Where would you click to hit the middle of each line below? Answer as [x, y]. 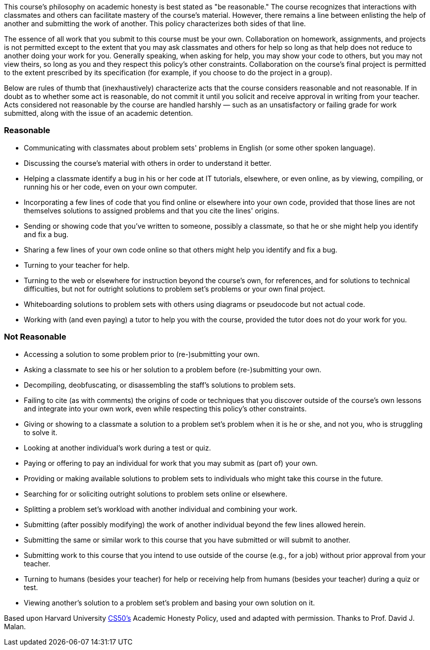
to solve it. [41, 432]
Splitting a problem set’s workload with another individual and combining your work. [161, 509]
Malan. [15, 626]
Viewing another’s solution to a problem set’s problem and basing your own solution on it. [169, 602]
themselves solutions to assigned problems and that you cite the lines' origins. [152, 210]
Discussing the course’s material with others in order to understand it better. [148, 163]
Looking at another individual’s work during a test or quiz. [117, 448]
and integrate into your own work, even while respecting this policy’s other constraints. [165, 408]
